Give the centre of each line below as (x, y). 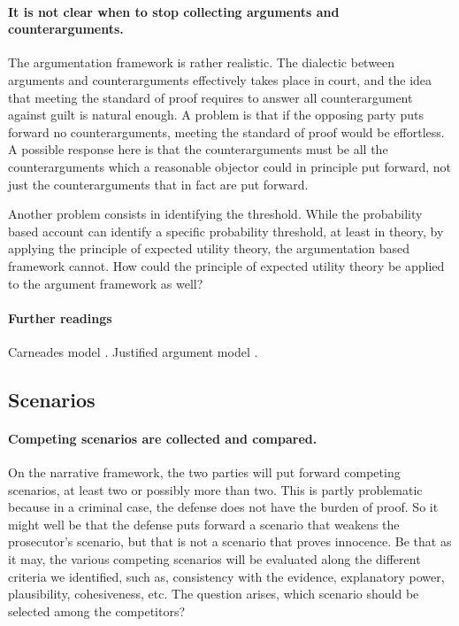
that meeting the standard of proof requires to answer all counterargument (210, 97)
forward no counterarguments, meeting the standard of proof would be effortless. (226, 131)
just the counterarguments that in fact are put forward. (158, 184)
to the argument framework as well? (106, 283)
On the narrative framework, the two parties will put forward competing (204, 472)
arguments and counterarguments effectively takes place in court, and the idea (220, 79)
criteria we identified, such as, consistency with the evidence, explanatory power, (226, 576)
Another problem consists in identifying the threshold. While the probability (215, 214)
